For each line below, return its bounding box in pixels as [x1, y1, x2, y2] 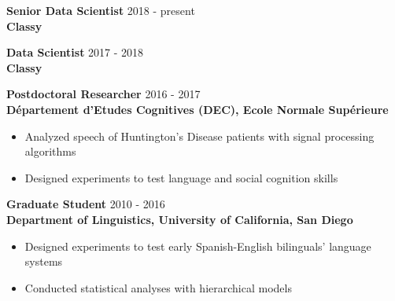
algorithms [24, 143, 76, 160]
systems [24, 253, 63, 270]
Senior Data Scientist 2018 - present [6, 2, 195, 18]
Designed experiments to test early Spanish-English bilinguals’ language [24, 237, 371, 254]
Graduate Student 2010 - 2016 [6, 196, 165, 212]
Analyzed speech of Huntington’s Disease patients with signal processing [24, 127, 375, 144]
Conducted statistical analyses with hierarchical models [24, 279, 292, 295]
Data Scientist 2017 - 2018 [6, 44, 144, 61]
